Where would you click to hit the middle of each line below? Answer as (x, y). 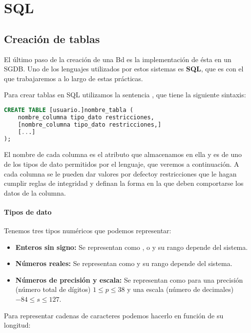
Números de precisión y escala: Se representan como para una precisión (129, 279)
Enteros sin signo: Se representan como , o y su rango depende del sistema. (132, 247)
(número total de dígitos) (53, 289)
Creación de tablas (52, 38)
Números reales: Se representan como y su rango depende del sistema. (124, 263)
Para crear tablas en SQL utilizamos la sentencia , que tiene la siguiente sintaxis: (125, 95)
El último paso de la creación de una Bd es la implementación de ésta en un (118, 59)
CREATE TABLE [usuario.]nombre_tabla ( (69, 110)
